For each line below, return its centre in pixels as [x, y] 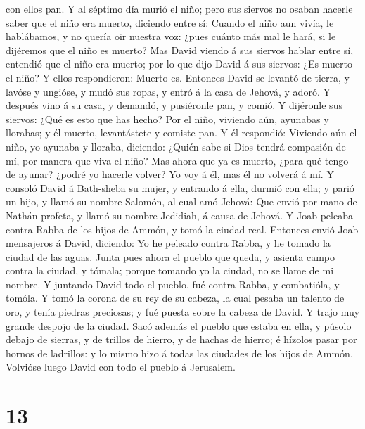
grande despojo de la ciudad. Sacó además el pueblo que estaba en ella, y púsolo [179, 325]
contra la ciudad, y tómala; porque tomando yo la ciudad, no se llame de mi [170, 270]
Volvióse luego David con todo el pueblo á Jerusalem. [121, 367]
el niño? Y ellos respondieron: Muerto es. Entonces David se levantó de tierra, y [178, 77]
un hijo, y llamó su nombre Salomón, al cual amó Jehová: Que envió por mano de [181, 201]
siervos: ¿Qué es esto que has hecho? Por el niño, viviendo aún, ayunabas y [167, 119]
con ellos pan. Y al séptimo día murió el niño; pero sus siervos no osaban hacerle [179, 8]
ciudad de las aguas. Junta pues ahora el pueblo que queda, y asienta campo [170, 256]
